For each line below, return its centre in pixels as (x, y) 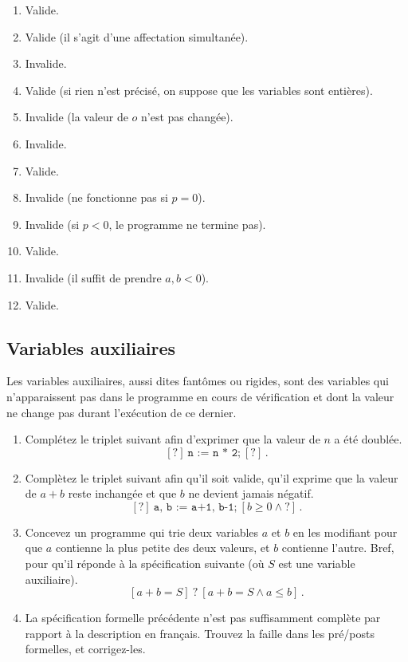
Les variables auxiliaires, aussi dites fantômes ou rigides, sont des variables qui (198, 381)
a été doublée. (368, 439)
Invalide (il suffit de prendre (93, 277)
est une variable (317, 563)
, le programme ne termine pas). (187, 224)
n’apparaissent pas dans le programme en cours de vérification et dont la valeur (200, 396)
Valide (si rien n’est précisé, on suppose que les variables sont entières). (199, 90)
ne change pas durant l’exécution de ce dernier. (122, 412)
